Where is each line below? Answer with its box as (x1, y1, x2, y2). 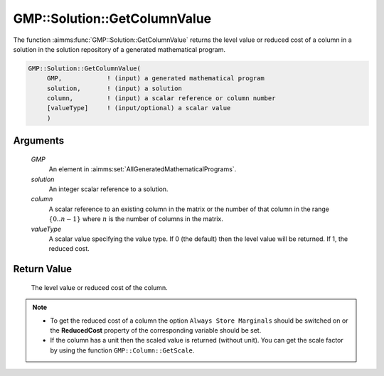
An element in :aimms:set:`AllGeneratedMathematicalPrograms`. (48, 165, 237, 173)
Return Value (13, 263, 73, 275)
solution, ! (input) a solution (46, 84, 183, 92)
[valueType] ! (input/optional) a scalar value (46, 104, 231, 112)
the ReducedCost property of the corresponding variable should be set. (50, 326, 262, 334)
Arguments (13, 135, 65, 147)
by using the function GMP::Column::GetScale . (50, 345, 195, 355)
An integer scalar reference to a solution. (48, 185, 169, 193)
